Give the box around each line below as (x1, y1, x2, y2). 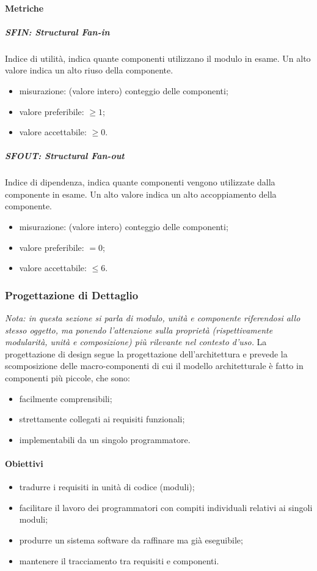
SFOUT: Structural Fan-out (5, 149, 125, 162)
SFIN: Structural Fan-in (5, 25, 110, 38)
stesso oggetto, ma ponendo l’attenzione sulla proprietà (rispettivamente (5, 323, 273, 336)
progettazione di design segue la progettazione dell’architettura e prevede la (5, 347, 288, 360)
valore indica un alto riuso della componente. (5, 64, 173, 77)
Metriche (5, 1, 44, 14)
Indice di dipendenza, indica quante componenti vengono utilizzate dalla (5, 176, 275, 188)
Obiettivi (5, 457, 43, 469)
